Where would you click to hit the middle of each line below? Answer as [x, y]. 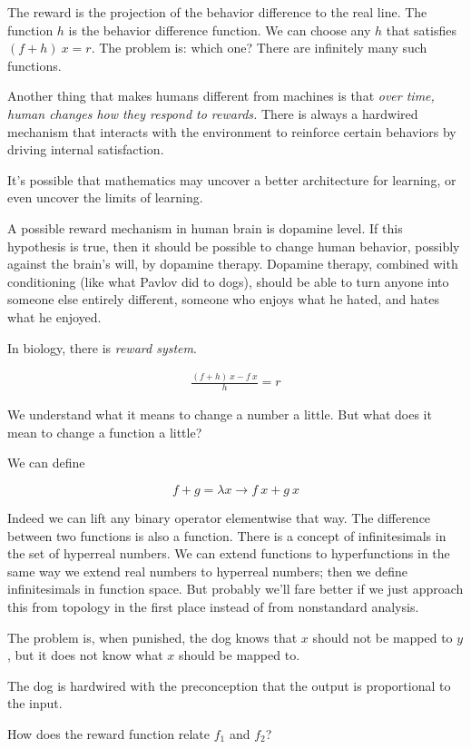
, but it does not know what [85, 655]
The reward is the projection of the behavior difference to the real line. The [217, 12]
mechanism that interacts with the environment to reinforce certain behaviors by [232, 131]
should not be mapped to [383, 637]
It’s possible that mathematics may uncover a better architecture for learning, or [232, 179]
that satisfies [421, 30]
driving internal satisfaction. [86, 149]
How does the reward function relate [109, 733]
